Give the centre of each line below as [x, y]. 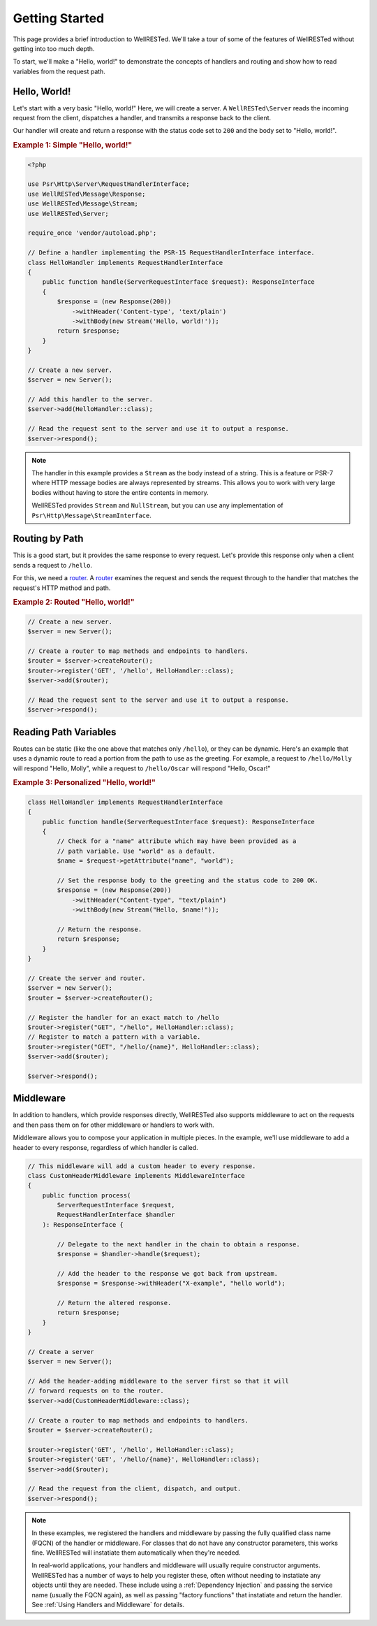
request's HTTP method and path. [62, 588]
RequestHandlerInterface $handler [116, 1215]
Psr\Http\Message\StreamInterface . [91, 515]
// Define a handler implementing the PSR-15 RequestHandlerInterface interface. [171, 253]
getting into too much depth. [54, 48]
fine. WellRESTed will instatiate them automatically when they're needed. [136, 1553]
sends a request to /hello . [53, 565]
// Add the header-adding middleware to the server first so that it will [158, 1381]
